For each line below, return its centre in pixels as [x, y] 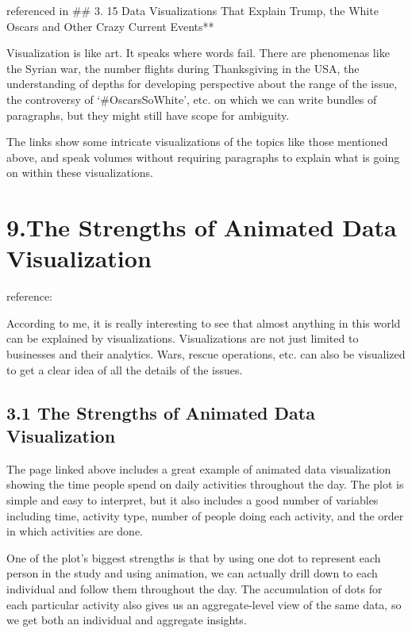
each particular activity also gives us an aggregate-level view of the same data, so [204, 604]
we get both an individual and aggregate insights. [127, 620]
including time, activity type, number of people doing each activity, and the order [205, 515]
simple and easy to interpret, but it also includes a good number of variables [193, 500]
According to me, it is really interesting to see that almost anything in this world [204, 322]
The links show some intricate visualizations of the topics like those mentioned [197, 142]
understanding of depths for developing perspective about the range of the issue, [202, 84]
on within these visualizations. [80, 173]
